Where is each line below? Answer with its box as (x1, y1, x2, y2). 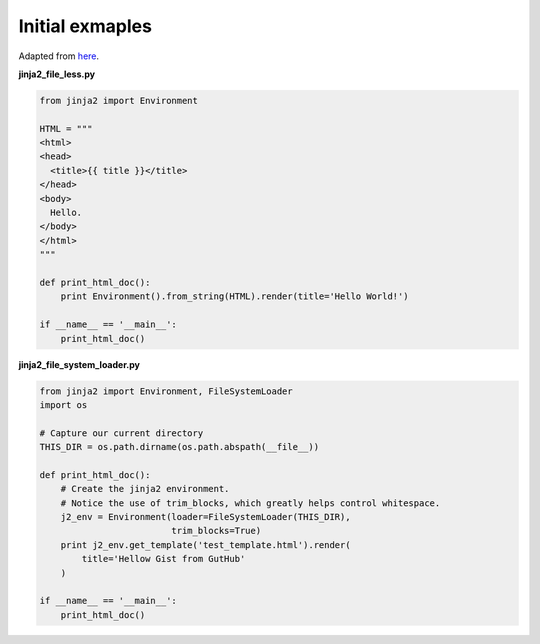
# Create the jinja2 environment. (60, 483, 230, 495)
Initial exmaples (18, 15, 152, 37)
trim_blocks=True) (171, 525, 262, 537)
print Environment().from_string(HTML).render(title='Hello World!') (60, 291, 409, 302)
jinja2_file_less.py (18, 68, 95, 80)
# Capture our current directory (39, 427, 204, 439)
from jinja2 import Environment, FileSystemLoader (39, 385, 294, 397)
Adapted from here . (18, 50, 100, 62)
